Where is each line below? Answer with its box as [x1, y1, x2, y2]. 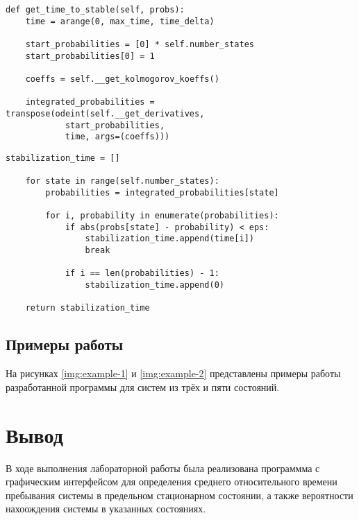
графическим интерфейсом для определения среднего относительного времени [6, 474, 337, 489]
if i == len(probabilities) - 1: [65, 268, 219, 279]
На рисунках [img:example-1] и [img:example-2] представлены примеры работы [6, 366, 341, 381]
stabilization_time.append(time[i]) [85, 234, 254, 244]
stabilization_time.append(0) [85, 280, 224, 291]
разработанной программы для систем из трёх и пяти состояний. [6, 379, 280, 394]
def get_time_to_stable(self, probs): [6, 5, 185, 15]
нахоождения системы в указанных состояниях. [6, 501, 206, 516]
